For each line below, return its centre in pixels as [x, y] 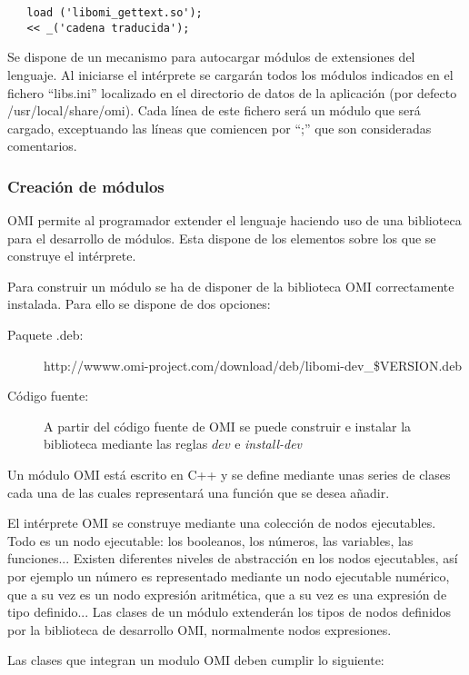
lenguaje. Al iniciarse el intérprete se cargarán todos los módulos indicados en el [230, 74]
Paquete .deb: [45, 335]
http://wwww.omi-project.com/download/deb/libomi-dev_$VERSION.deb [253, 365]
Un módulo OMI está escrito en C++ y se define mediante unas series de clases [229, 475]
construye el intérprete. [72, 256]
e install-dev [269, 444]
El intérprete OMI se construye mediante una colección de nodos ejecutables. [222, 523]
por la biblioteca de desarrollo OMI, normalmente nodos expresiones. [200, 629]
